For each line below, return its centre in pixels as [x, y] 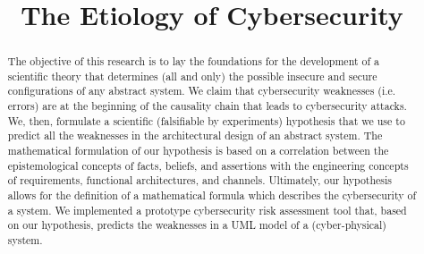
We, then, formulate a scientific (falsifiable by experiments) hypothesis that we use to [206, 120]
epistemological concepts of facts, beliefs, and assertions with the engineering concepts [208, 165]
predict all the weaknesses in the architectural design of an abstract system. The [195, 135]
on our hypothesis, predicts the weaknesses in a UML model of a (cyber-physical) [197, 225]
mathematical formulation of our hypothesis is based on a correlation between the [198, 151]
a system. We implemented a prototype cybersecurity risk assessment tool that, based [207, 210]
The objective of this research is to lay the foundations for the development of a [193, 61]
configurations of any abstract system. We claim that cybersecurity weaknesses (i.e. [202, 91]
